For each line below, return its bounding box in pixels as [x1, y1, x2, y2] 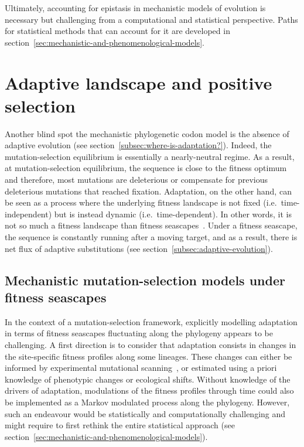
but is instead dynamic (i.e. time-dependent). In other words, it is [54, 207, 292, 220]
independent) [5, 207, 52, 220]
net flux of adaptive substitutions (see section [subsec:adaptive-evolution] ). [5, 242, 273, 254]
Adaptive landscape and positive [5, 70, 272, 94]
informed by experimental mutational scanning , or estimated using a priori [5, 361, 277, 374]
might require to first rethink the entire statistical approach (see [5, 419, 235, 431]
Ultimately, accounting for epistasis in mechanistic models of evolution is [5, 2, 266, 13]
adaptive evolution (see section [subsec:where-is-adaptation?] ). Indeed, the [5, 139, 272, 151]
